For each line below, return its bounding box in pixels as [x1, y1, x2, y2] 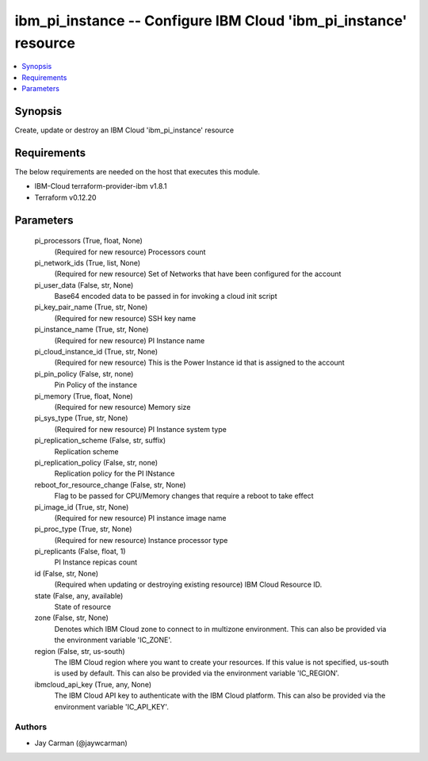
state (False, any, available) [34, 591, 124, 600]
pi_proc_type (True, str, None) [34, 524, 132, 534]
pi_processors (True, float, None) [34, 236, 143, 246]
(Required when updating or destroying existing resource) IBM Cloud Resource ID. [54, 579, 323, 590]
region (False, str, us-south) [34, 646, 126, 656]
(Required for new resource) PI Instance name [54, 335, 205, 345]
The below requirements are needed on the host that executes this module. [14, 166, 261, 176]
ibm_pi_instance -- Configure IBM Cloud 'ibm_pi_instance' [14, 12, 407, 29]
